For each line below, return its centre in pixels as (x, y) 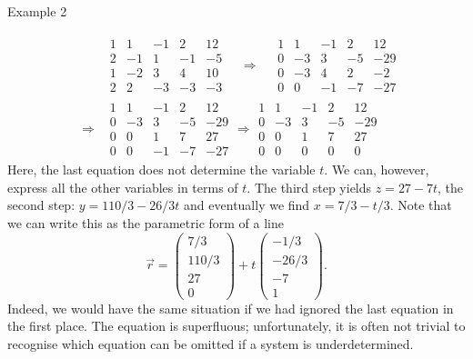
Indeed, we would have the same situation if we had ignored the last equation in (231, 308)
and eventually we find (247, 205)
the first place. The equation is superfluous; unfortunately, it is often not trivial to (236, 326)
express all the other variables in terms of (123, 187)
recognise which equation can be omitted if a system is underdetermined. (211, 344)
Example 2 (37, 11)
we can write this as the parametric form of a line (146, 223)
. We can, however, (377, 170)
